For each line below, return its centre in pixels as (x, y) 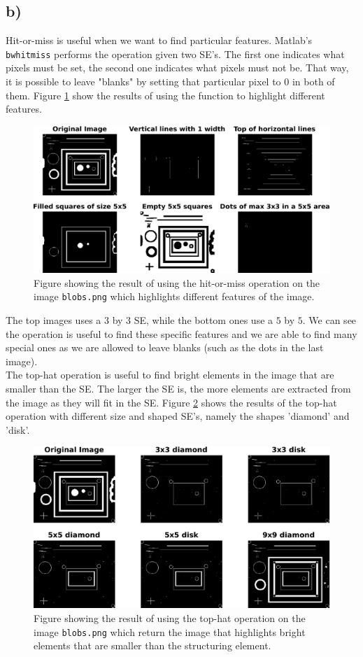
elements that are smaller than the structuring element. (152, 645)
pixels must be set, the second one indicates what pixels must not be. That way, (177, 68)
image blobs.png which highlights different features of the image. (174, 296)
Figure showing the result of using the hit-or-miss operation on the (177, 282)
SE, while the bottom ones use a (204, 320)
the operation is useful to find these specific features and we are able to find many (181, 333)
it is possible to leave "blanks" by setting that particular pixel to (143, 82)
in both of (313, 82)
